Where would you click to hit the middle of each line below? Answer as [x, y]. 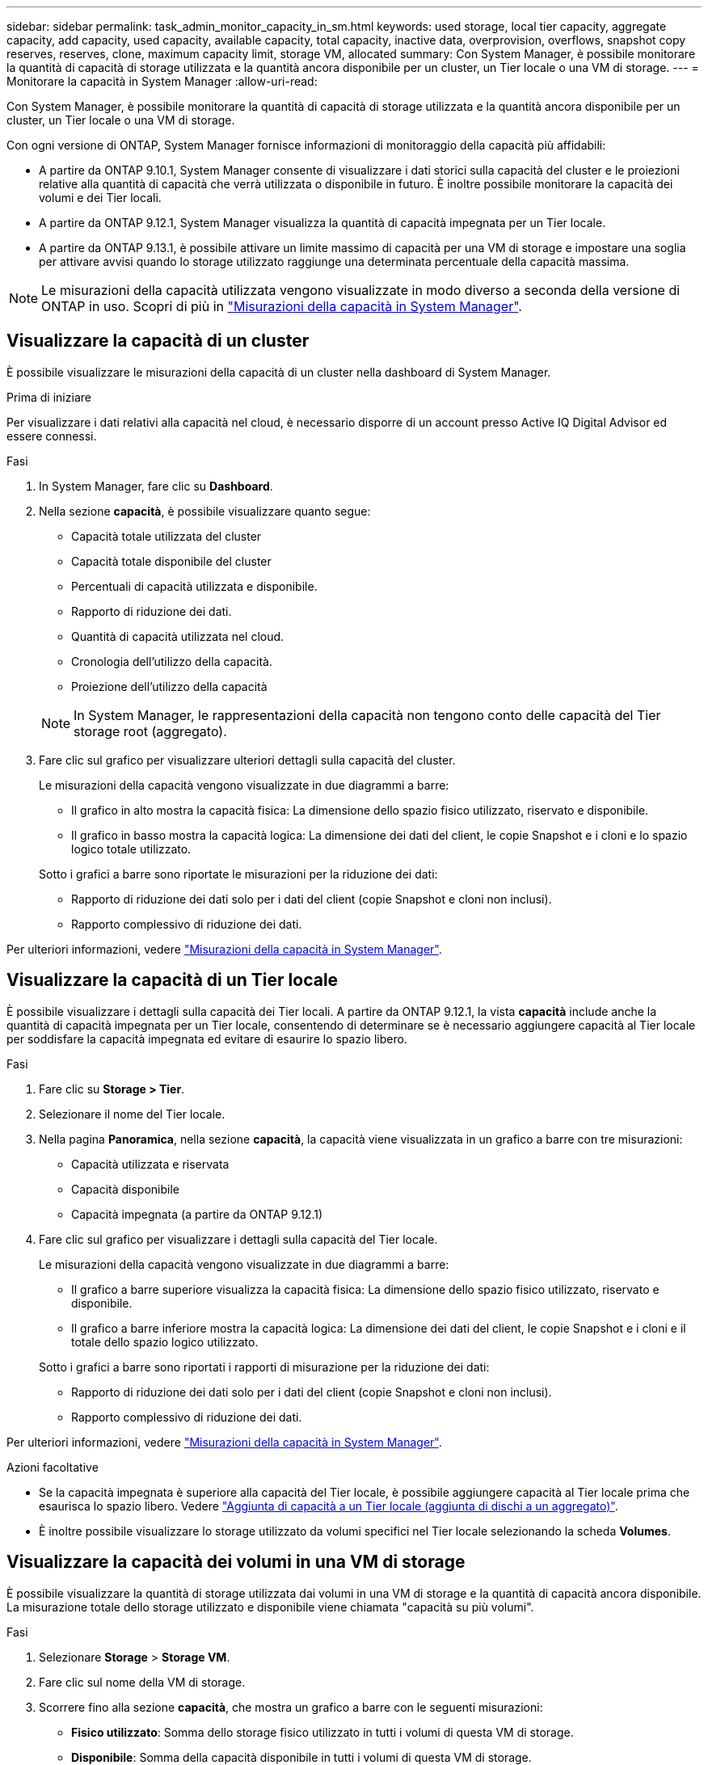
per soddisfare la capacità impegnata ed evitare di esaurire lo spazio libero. [207, 1038]
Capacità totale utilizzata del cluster [166, 536]
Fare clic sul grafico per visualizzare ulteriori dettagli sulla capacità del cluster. [247, 760]
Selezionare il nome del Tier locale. [132, 1114]
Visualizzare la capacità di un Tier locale [173, 980]
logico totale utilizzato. [131, 849]
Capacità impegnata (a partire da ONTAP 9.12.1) [197, 1214]
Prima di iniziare [49, 397]
